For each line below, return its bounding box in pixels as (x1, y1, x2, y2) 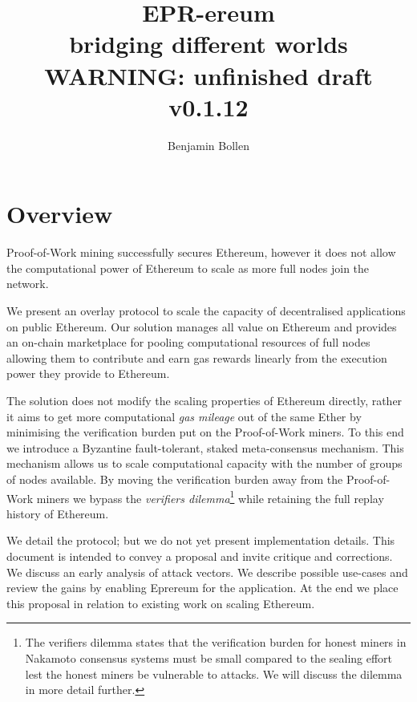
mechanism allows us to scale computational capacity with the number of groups (6, 455, 403, 472)
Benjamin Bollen (168, 136, 249, 153)
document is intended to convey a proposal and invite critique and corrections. (6, 547, 393, 564)
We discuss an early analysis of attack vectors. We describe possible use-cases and (6, 563, 408, 580)
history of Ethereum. (6, 505, 109, 521)
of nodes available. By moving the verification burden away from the (6, 470, 343, 487)
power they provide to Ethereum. (6, 365, 170, 382)
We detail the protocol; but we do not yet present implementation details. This (6, 532, 395, 549)
